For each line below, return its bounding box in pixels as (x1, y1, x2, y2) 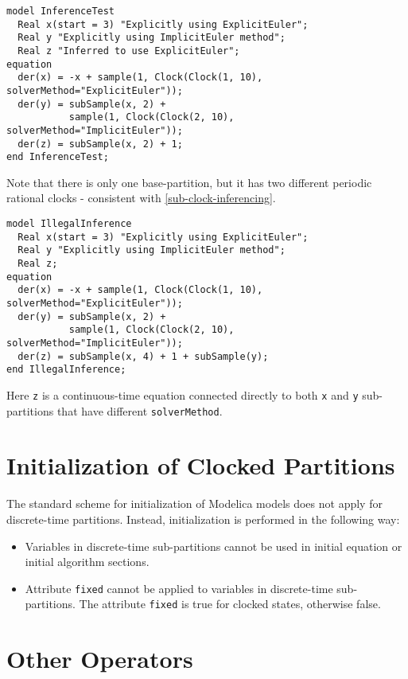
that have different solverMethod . (56, 402, 223, 419)
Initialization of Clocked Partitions (6, 449, 395, 482)
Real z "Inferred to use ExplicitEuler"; (17, 45, 240, 57)
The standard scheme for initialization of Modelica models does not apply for (6, 495, 383, 512)
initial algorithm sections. (25, 553, 150, 570)
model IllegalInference (6, 218, 132, 230)
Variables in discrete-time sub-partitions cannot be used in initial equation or (25, 537, 402, 554)
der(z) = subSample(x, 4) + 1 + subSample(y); (17, 350, 269, 362)
